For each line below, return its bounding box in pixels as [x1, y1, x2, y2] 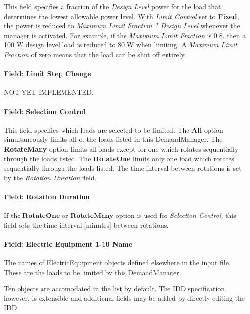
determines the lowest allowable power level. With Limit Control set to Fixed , [4, 11, 239, 21]
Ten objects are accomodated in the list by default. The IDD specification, [4, 283, 227, 294]
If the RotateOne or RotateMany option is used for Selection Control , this [4, 210, 236, 220]
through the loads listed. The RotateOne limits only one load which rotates [4, 153, 234, 163]
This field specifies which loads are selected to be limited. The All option [4, 124, 223, 135]
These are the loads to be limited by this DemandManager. [4, 267, 181, 277]
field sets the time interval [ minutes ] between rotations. [4, 219, 169, 230]
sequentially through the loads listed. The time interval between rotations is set [4, 163, 242, 173]
